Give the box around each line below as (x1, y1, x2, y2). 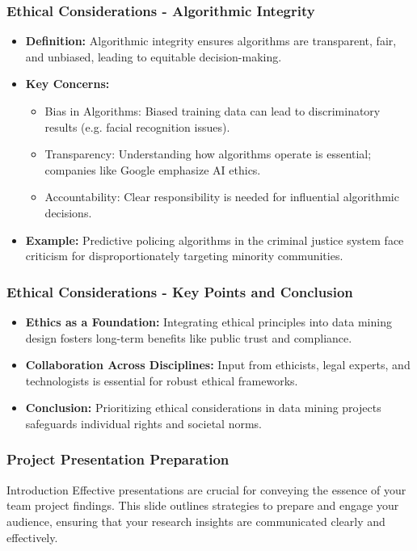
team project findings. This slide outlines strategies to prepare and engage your (6, 497, 399, 514)
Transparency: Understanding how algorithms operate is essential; (44, 145, 372, 162)
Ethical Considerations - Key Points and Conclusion (6, 281, 353, 301)
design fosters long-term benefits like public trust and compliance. (25, 329, 352, 346)
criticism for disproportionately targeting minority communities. (25, 247, 343, 264)
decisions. (44, 204, 92, 221)
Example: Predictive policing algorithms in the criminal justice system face (25, 231, 404, 248)
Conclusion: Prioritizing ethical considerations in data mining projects (25, 399, 381, 416)
